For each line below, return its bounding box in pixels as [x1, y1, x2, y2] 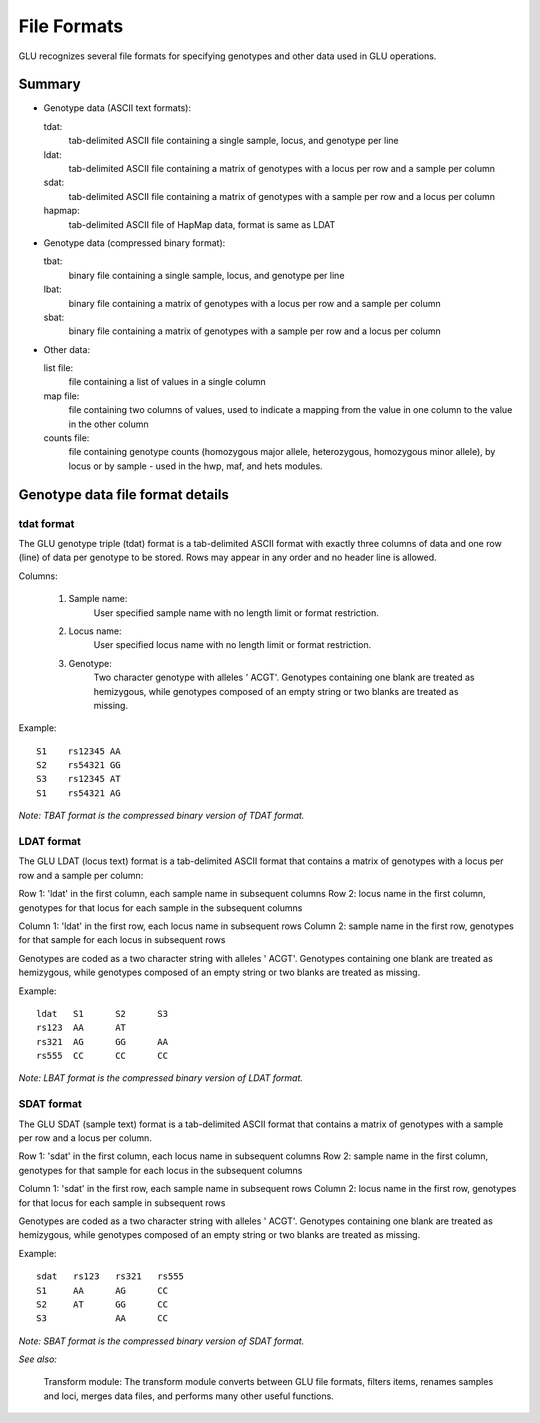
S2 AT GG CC [36, 1298, 169, 1310]
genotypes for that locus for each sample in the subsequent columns [18, 901, 303, 914]
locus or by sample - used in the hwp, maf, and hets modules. [68, 460, 324, 472]
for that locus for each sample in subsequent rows [18, 1196, 226, 1209]
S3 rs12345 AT [36, 773, 121, 785]
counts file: [43, 432, 90, 444]
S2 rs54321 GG [36, 760, 121, 771]
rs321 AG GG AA [36, 1036, 169, 1047]
